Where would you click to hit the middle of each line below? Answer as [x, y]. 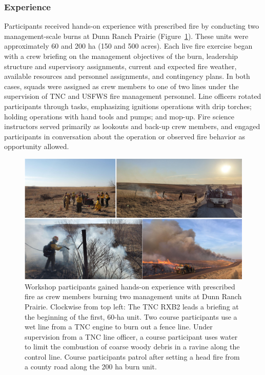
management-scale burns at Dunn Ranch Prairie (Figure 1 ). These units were [126, 36]
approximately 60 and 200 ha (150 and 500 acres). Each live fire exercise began [128, 46]
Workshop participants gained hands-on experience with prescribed [130, 286]
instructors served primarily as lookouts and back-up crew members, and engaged [132, 126]
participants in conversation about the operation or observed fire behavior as [125, 136]
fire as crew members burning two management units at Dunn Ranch [133, 296]
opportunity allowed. [37, 146]
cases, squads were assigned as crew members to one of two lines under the [121, 86]
